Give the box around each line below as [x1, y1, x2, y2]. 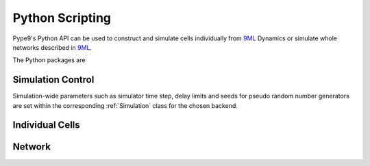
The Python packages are [12, 56, 86, 64]
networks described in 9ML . [12, 43, 92, 51]
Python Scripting [12, 10, 112, 25]
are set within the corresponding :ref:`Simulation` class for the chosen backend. [12, 101, 238, 109]
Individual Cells [12, 120, 80, 131]
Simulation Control [12, 74, 95, 85]
